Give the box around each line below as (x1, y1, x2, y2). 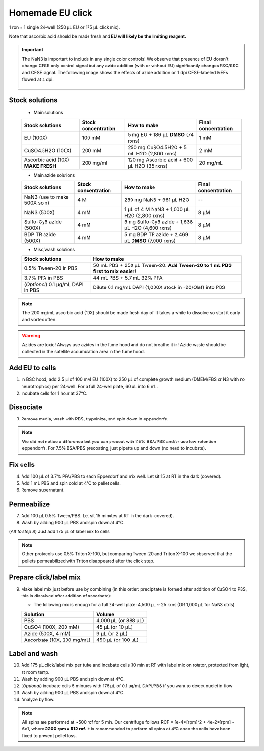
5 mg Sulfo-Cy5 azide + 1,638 (124, 219, 193, 225)
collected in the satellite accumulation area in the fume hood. (22, 349, 145, 354)
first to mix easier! (93, 268, 137, 275)
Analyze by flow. (21, 697, 55, 703)
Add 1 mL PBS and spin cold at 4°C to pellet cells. (21, 480, 121, 486)
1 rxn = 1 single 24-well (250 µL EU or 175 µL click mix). (9, 24, 120, 30)
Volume (96, 611, 115, 618)
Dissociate (9, 403, 43, 411)
